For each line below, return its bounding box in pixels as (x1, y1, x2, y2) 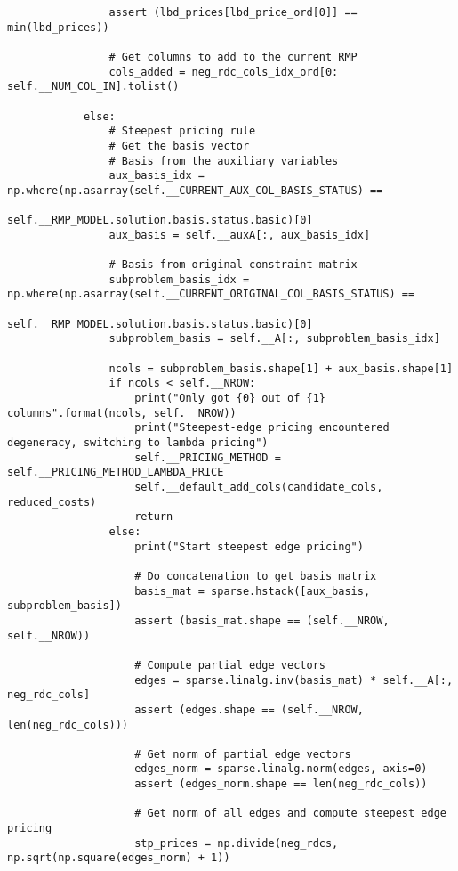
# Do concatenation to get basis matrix (134, 569, 377, 582)
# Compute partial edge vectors (134, 658, 325, 672)
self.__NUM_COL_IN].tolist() (7, 80, 180, 94)
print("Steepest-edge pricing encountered (134, 421, 390, 435)
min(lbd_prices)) (7, 20, 109, 34)
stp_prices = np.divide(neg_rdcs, (134, 836, 339, 850)
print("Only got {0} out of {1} (134, 392, 325, 405)
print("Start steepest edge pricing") (134, 540, 364, 553)
